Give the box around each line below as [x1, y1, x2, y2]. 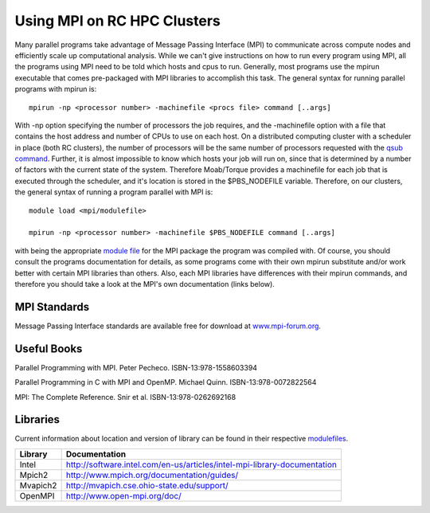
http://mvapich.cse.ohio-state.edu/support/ [65, 480, 229, 491]
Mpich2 [19, 469, 49, 480]
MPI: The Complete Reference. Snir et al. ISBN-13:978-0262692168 [14, 392, 236, 401]
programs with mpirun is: [14, 84, 97, 94]
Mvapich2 [19, 480, 57, 491]
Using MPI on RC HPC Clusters [14, 12, 221, 29]
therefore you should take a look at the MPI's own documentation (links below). [14, 279, 275, 288]
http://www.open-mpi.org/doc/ [65, 490, 182, 501]
